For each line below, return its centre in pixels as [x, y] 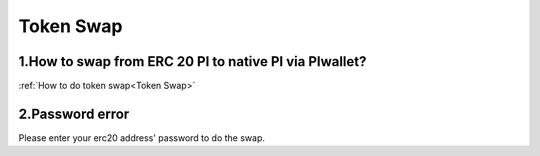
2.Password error [74, 113]
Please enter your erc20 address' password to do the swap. [141, 137]
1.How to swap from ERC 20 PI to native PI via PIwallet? [192, 61]
